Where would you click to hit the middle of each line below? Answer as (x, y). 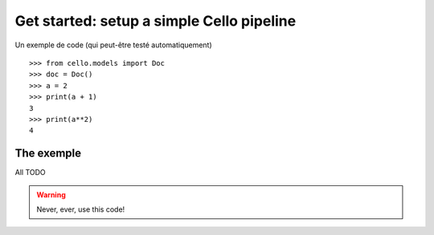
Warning (51, 194)
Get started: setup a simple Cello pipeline (156, 21)
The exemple (48, 154)
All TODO (30, 172)
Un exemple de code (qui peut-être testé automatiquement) (113, 45)
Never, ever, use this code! (81, 209)
